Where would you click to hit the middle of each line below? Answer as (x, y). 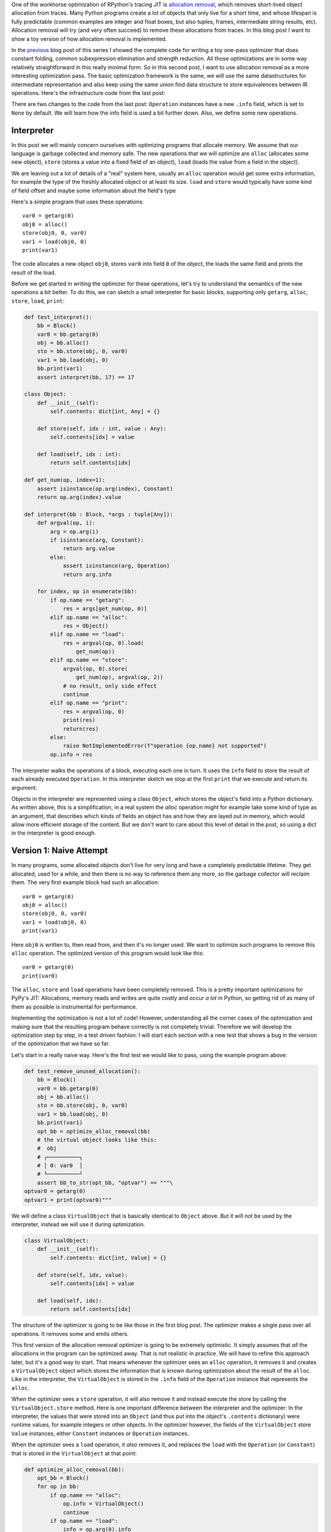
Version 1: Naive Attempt (60, 851)
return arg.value (89, 549)
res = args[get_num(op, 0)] (105, 609)
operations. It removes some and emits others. (70, 1333)
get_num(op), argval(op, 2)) (120, 677)
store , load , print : (38, 301)
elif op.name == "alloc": (89, 617)
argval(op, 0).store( (95, 669)
